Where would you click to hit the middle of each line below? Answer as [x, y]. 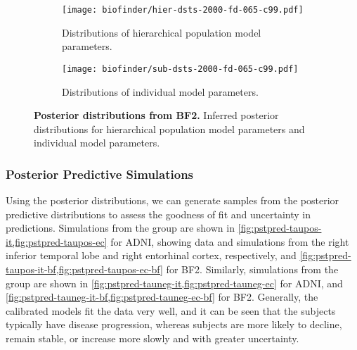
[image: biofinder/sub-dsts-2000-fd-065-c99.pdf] [180, 69]
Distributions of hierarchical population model [162, 32]
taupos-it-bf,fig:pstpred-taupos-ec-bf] [84, 269]
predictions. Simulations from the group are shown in [120, 228]
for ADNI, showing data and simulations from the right [230, 241]
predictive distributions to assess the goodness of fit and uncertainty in [158, 214]
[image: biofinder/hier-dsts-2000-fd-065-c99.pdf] [183, 10]
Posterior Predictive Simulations [100, 174]
